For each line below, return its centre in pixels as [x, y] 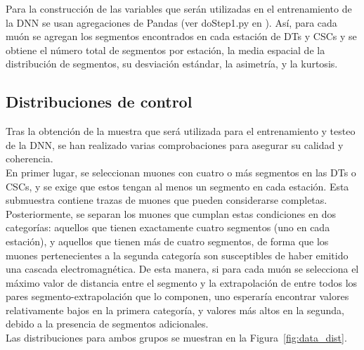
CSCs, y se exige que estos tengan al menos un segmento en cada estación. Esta [177, 186]
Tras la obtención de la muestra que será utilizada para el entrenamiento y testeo [181, 131]
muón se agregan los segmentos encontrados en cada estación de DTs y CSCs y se [181, 36]
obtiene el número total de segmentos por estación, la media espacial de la [165, 50]
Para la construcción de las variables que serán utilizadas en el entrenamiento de [179, 8]
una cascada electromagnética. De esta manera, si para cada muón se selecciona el [182, 269]
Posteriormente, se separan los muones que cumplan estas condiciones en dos [171, 213]
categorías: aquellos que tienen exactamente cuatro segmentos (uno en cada [168, 227]
